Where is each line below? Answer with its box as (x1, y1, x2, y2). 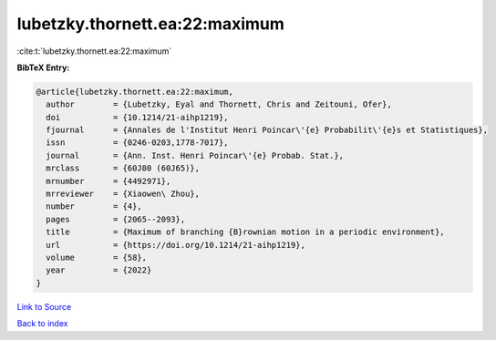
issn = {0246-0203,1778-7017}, (46, 138, 229, 148)
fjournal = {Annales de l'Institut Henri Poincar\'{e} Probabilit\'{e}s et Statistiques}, (46, 125, 488, 136)
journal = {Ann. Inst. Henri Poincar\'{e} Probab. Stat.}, (46, 150, 345, 160)
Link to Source (16, 301, 72, 312)
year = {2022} (46, 265, 152, 275)
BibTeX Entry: (16, 62, 70, 73)
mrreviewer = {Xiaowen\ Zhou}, (46, 189, 201, 200)
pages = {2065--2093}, (46, 214, 186, 224)
